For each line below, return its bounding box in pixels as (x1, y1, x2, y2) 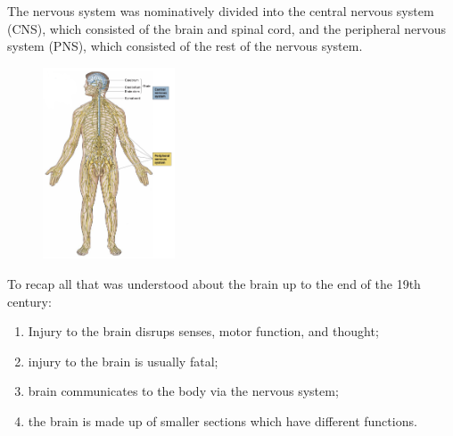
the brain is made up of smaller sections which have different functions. (28, 411, 417, 430)
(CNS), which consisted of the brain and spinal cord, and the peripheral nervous (7, 19, 447, 37)
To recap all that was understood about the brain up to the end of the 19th (7, 274, 421, 292)
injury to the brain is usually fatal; (28, 351, 218, 370)
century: (7, 292, 52, 310)
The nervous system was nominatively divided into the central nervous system (7, 2, 434, 20)
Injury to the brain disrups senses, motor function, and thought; (28, 322, 379, 341)
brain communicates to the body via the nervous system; (28, 382, 339, 400)
